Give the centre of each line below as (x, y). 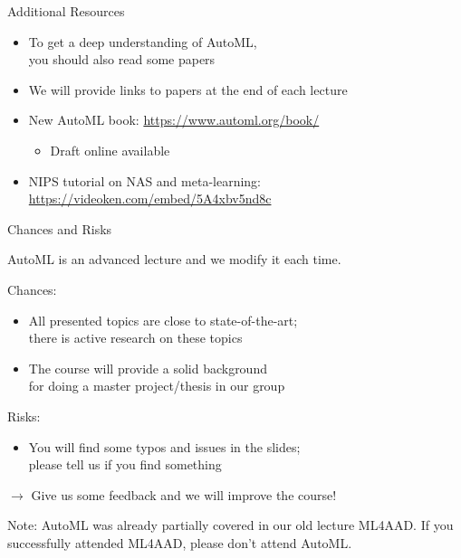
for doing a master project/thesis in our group (157, 386)
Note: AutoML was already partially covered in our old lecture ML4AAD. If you (230, 525)
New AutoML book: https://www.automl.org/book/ (174, 120)
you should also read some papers (122, 59)
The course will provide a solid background (148, 368)
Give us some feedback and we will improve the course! (184, 494)
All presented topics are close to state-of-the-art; (163, 320)
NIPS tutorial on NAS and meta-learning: (144, 180)
